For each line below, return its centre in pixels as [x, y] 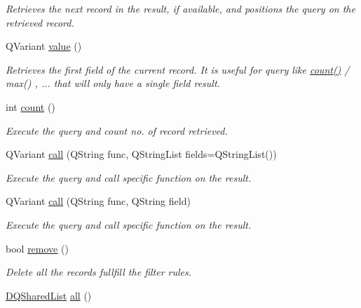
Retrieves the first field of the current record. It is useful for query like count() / [178, 69]
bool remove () [37, 248]
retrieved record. [40, 22]
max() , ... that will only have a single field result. [113, 83]
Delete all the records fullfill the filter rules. [99, 272]
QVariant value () [44, 46]
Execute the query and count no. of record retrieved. [117, 130]
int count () [30, 106]
